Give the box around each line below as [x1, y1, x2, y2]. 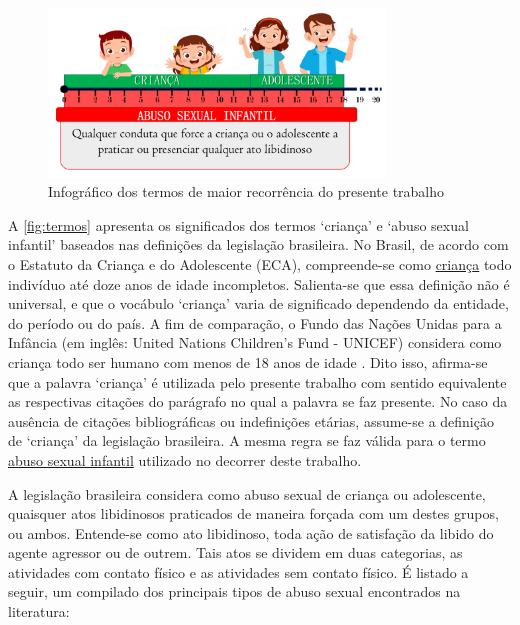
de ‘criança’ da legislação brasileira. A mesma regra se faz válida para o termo [8, 430, 486, 451]
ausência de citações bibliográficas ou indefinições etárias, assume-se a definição [8, 410, 494, 431]
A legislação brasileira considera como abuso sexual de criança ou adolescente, [8, 483, 486, 504]
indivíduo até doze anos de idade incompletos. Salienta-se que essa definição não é [8, 273, 510, 294]
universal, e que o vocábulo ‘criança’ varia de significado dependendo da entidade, [8, 293, 509, 314]
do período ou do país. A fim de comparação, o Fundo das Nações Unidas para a [8, 312, 502, 333]
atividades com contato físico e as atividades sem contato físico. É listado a [8, 561, 469, 582]
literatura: [8, 601, 70, 622]
